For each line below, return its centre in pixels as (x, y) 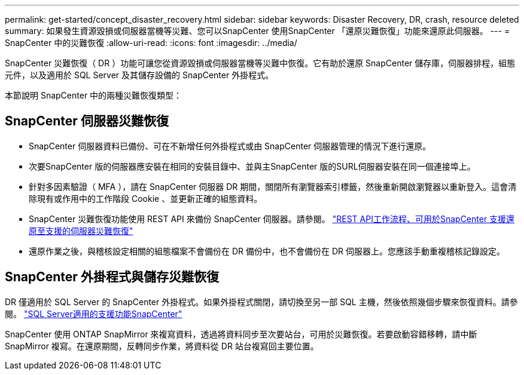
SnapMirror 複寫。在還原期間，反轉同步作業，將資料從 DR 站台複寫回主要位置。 (162, 346)
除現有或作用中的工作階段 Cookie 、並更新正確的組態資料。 (146, 198)
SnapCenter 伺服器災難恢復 (87, 121)
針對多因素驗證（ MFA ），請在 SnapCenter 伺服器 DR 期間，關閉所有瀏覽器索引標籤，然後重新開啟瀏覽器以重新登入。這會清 (273, 186)
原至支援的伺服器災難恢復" (81, 230)
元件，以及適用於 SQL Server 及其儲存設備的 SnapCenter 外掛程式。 (139, 75)
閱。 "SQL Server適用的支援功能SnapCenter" (94, 313)
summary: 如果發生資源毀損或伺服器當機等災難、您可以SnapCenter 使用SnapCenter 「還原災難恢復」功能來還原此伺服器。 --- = (258, 31)
